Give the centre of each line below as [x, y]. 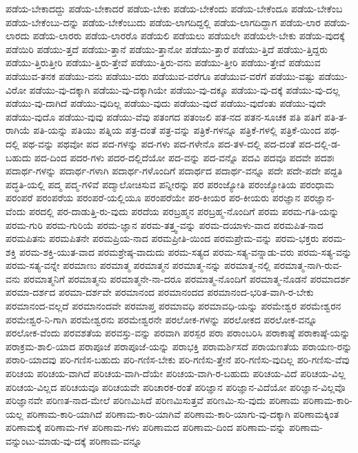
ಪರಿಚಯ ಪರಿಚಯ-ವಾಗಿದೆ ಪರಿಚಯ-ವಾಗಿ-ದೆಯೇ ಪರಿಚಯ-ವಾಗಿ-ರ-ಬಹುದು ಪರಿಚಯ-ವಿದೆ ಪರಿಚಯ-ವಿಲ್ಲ [176, 373]
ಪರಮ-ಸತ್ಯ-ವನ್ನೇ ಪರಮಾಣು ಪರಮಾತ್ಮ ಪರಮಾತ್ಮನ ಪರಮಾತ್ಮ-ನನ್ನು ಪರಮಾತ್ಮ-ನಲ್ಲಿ [138, 265]
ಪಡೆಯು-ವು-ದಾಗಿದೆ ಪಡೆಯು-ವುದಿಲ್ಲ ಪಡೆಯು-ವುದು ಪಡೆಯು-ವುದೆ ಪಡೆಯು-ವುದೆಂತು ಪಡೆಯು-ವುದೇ [166, 103]
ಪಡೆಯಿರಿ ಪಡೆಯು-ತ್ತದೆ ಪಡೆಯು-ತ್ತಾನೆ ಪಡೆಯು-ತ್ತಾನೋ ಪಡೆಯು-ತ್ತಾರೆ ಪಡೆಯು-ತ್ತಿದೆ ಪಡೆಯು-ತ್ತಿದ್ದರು [167, 49]
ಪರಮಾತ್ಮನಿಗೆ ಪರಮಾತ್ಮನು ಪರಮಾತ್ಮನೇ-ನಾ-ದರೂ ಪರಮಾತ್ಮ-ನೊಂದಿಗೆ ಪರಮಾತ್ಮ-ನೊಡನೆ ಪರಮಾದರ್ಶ [187, 278]
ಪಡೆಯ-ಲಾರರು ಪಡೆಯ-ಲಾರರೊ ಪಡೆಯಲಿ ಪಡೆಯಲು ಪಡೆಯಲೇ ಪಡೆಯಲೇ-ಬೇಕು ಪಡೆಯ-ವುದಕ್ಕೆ [189, 36]
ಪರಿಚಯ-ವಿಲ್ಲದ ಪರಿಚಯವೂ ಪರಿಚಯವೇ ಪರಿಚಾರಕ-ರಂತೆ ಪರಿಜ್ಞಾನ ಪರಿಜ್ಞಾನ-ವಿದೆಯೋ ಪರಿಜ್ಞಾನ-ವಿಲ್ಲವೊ [176, 386]
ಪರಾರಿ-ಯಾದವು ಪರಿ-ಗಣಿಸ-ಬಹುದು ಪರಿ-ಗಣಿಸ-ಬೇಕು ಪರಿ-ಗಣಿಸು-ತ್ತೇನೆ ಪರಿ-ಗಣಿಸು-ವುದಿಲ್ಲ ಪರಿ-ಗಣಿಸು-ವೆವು [178, 360]
